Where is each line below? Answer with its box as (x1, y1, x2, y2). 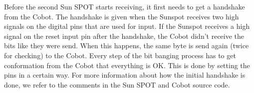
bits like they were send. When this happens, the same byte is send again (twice (4, 40, 249, 51)
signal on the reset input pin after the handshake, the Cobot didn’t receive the (4, 30, 245, 41)
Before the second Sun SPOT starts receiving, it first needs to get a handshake (4, 1, 245, 11)
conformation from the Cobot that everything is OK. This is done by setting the (4, 60, 250, 70)
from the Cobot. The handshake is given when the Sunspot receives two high (4, 11, 239, 21)
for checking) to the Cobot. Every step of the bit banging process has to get (4, 50, 236, 60)
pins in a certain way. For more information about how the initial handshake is (4, 70, 246, 80)
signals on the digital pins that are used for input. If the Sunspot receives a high (4, 21, 250, 31)
